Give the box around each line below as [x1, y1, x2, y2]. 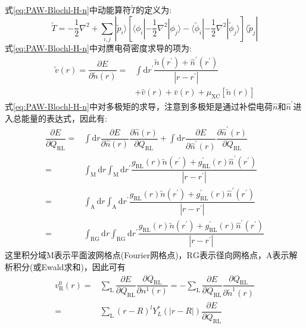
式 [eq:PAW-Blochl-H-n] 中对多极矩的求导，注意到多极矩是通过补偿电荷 [5, 100, 273, 112]
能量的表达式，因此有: [21, 112, 107, 124]
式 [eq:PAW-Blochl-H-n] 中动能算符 [5, 4, 131, 16]
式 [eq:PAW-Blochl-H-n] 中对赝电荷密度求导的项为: [5, 42, 192, 54]
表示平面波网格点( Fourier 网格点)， [54, 249, 187, 261]
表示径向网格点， [199, 249, 266, 261]
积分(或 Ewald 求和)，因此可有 [13, 260, 126, 273]
